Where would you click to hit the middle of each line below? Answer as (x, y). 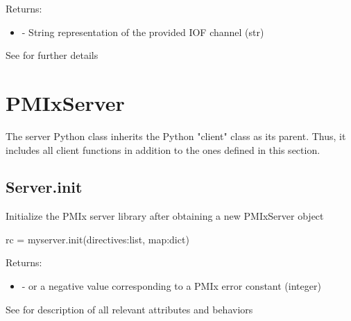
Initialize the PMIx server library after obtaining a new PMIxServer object (165, 216)
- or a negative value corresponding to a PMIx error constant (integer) (171, 286)
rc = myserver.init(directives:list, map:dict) (97, 239)
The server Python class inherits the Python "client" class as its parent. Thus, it (176, 136)
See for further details (52, 55)
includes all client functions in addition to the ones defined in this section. (163, 149)
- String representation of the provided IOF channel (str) (143, 32)
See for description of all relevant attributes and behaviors (129, 309)
